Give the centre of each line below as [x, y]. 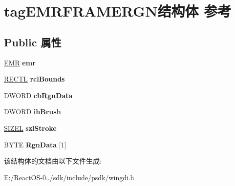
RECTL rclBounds [34, 79]
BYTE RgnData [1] [35, 144]
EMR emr [20, 62]
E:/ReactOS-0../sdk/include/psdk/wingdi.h [69, 177]
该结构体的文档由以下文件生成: [53, 161]
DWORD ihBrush [32, 112]
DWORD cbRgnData [38, 95]
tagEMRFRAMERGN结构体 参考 [118, 11]
